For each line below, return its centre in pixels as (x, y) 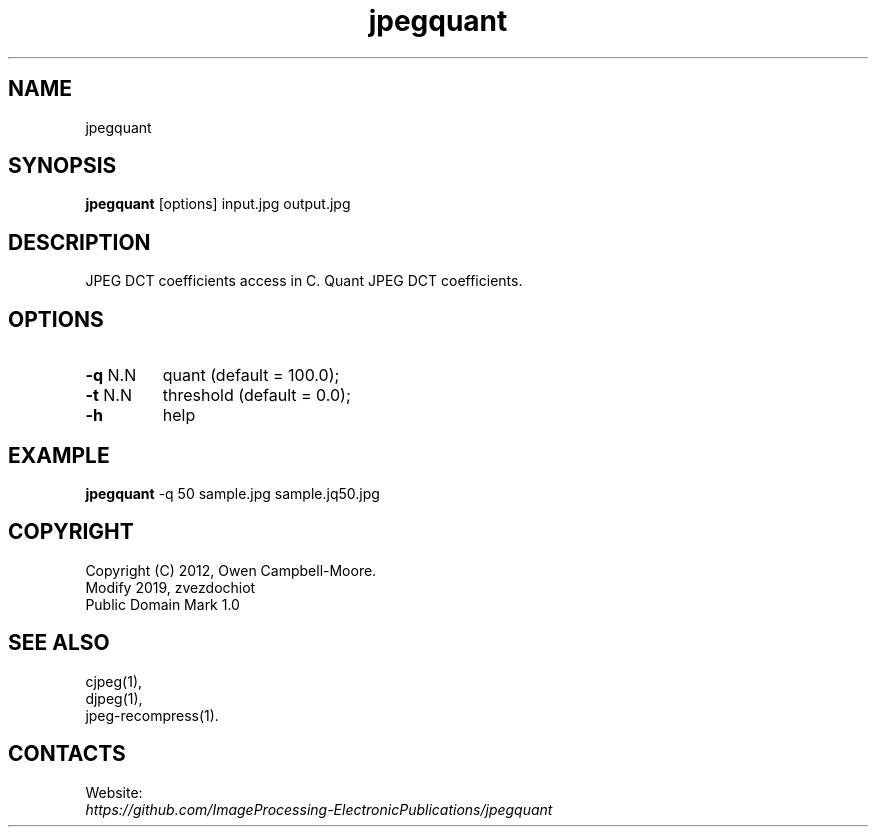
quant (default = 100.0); (251, 375)
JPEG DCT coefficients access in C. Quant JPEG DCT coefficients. (304, 281)
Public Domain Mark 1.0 (162, 604)
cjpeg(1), (114, 681)
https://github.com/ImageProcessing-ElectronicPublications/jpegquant (319, 809)
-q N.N (111, 375)
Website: (114, 792)
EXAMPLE (59, 455)
